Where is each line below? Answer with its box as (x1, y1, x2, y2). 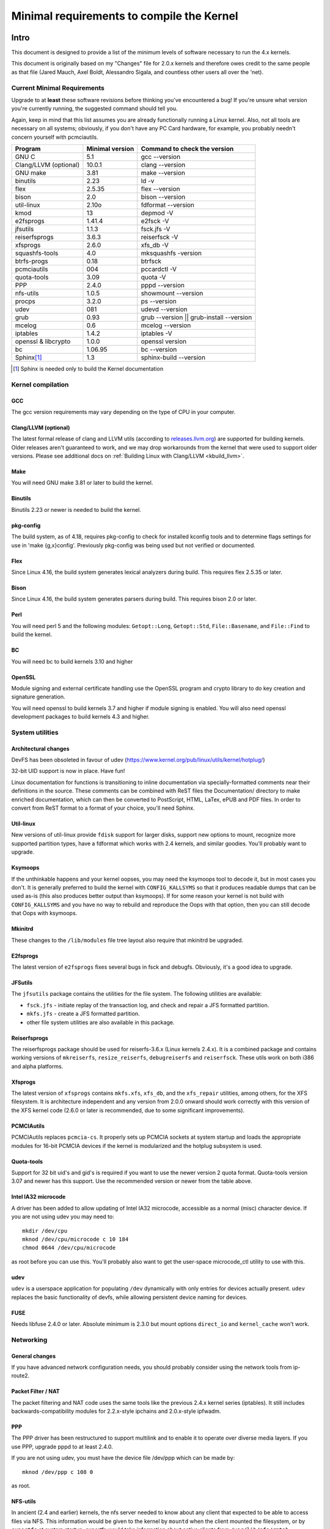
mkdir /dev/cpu (22, 1227, 68, 1234)
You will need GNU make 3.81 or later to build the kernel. (11, 479, 153, 486)
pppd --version (141, 281, 185, 289)
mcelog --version (141, 321, 191, 330)
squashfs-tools (15, 248, 59, 257)
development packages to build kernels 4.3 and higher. (11, 713, 150, 720)
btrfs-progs (15, 257, 48, 265)
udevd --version (141, 305, 188, 313)
